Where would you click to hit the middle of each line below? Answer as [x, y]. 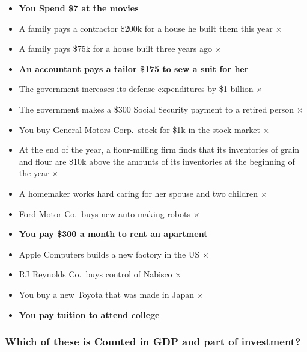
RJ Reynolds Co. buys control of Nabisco [96, 274]
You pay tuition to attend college [89, 314]
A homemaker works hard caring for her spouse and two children [138, 193]
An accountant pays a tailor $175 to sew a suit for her [134, 68]
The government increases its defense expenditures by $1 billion [136, 89]
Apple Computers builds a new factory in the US [109, 254]
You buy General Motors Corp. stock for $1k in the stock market [139, 129]
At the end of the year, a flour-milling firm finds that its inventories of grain [159, 150]
